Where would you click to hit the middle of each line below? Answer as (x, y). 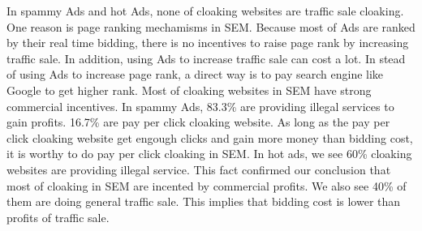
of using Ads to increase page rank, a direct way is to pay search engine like (195, 74)
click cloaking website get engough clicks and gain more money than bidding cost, (210, 137)
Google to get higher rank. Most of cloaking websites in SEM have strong (189, 90)
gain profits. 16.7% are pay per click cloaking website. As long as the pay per (198, 122)
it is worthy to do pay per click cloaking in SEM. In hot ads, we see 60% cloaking (209, 154)
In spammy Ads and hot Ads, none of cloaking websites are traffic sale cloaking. (205, 11)
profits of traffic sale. (58, 217)
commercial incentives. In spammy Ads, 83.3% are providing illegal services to (200, 106)
